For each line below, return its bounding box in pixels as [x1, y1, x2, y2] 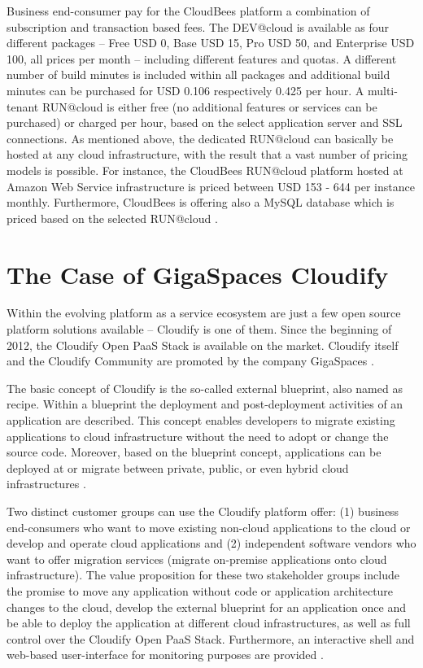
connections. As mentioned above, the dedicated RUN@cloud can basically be [7, 129, 394, 146]
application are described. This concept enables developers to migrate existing [7, 412, 395, 428]
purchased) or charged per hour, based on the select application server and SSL [7, 114, 403, 131]
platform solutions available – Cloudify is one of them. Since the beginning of [7, 321, 392, 338]
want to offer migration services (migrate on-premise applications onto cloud [7, 550, 387, 567]
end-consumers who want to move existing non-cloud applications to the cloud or [7, 518, 411, 535]
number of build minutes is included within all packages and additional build [7, 66, 390, 83]
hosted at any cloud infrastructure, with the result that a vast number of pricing [7, 146, 408, 163]
